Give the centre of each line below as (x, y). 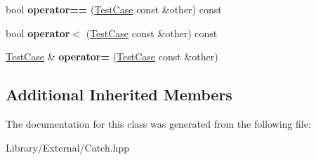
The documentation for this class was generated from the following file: (158, 123)
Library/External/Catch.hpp (67, 147)
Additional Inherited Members (119, 94)
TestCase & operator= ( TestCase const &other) (112, 56)
